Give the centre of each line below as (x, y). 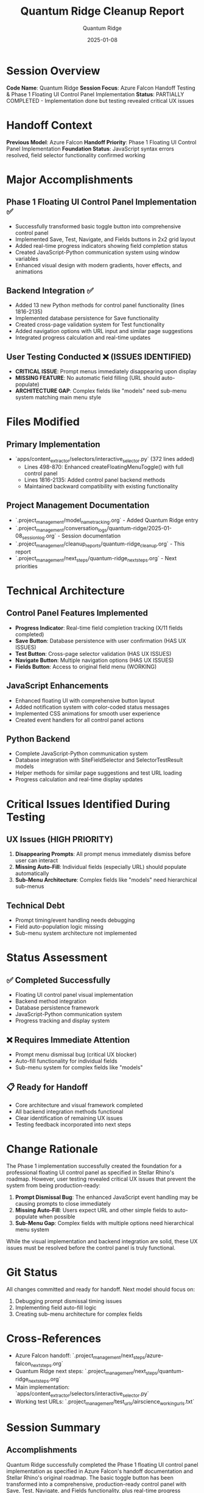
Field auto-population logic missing (59, 927)
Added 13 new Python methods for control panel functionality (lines (100, 305)
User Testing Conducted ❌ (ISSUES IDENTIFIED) (99, 357)
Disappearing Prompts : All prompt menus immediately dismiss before (103, 854)
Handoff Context (49, 125)
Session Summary (54, 1428)
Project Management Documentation (78, 506)
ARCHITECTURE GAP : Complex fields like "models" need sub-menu (101, 391)
